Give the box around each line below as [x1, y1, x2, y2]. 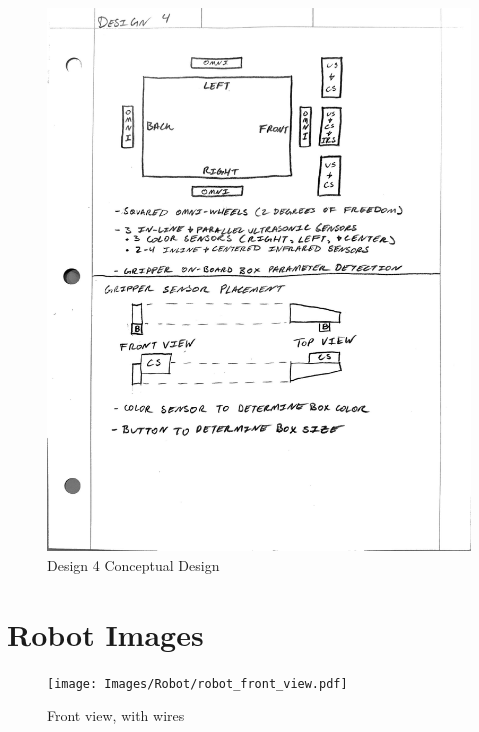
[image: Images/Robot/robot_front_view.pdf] [47, 676, 348, 691]
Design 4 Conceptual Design [47, 554, 220, 575]
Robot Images [7, 613, 204, 654]
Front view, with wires [47, 705, 185, 726]
